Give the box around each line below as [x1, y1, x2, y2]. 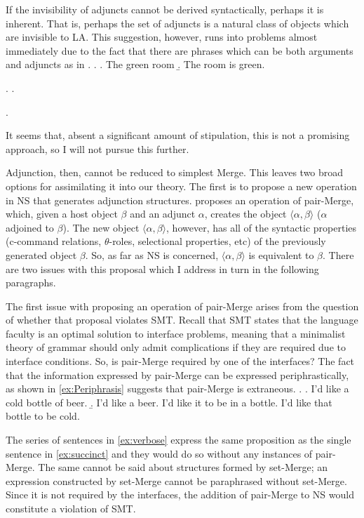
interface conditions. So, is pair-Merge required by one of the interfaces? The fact [6, 354, 355, 368]
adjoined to [6, 220, 54, 234]
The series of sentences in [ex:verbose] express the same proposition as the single [6, 432, 351, 447]
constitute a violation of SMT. [6, 501, 136, 515]
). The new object [62, 220, 140, 234]
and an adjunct [130, 206, 196, 221]
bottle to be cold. [6, 409, 80, 423]
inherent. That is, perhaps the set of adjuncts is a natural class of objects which [6, 15, 349, 30]
